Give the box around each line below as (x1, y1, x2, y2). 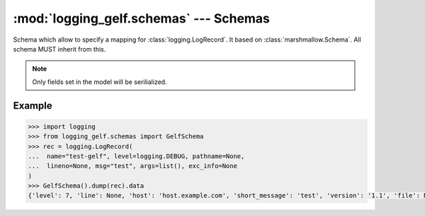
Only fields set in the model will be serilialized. (32, 78, 167, 86)
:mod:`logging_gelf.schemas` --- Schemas (13, 11, 271, 26)
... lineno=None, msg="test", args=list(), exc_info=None (28, 162, 237, 170)
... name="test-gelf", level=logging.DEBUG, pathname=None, (28, 152, 245, 160)
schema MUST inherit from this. (13, 44, 106, 53)
